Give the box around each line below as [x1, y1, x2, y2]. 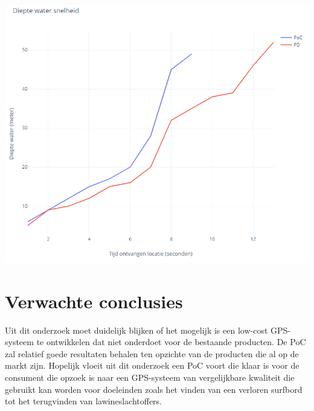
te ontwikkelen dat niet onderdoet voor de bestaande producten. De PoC [36, 335, 306, 348]
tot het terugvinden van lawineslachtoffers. [5, 395, 162, 407]
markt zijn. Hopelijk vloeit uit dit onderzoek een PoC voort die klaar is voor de [5, 359, 300, 372]
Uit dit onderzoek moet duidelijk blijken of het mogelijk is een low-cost [5, 323, 268, 336]
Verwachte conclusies [5, 288, 183, 313]
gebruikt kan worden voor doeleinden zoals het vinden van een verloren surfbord [5, 383, 303, 395]
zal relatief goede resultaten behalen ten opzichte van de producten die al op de [5, 347, 299, 360]
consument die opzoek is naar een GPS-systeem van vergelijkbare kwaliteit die [5, 371, 295, 383]
